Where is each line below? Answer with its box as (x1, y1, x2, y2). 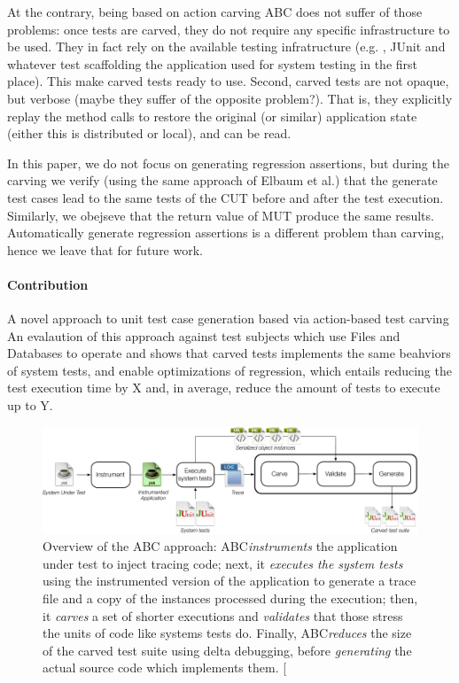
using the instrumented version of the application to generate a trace (43, 571, 416, 590)
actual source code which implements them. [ (43, 658, 287, 677)
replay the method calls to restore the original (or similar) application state (7, 106, 417, 125)
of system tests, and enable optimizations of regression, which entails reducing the (7, 361, 452, 379)
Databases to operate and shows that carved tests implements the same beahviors (7, 344, 451, 362)
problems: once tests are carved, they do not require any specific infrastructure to (7, 19, 450, 38)
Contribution (7, 275, 89, 293)
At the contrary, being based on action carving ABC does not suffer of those (7, 3, 423, 20)
